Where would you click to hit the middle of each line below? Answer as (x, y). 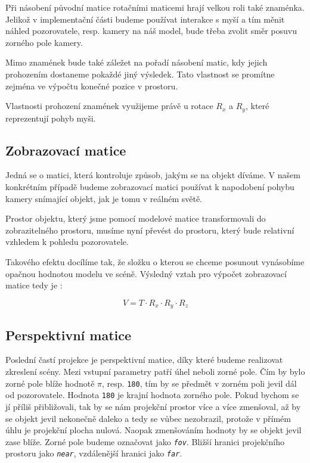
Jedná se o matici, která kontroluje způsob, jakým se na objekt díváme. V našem (153, 175)
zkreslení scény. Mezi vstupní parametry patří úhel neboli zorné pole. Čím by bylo (155, 371)
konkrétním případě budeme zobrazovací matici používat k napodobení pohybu (150, 187)
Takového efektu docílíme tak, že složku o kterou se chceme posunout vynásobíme (155, 261)
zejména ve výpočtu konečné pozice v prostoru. (92, 86)
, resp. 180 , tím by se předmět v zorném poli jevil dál (199, 383)
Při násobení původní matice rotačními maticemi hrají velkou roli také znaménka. (155, 7)
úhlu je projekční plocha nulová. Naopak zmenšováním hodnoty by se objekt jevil (154, 430)
